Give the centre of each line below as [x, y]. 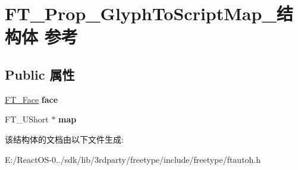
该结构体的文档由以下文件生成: [64, 139]
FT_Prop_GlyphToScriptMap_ [141, 13]
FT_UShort [27, 119]
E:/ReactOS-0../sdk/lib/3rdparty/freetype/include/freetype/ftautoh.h [133, 159]
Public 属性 [40, 74]
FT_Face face [32, 99]
